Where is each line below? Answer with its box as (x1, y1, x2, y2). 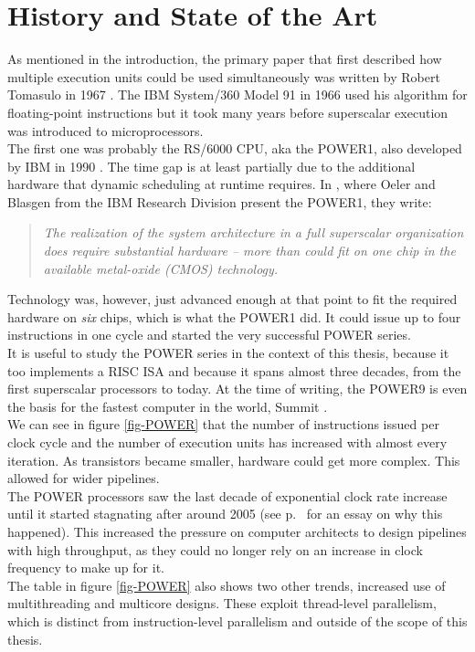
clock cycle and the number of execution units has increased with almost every (7, 433, 448, 451)
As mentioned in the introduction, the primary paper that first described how (7, 49, 442, 68)
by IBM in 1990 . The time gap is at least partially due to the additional (7, 156, 416, 175)
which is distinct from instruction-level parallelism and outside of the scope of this (7, 611, 468, 630)
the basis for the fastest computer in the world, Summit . (7, 396, 328, 415)
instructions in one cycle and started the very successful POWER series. (7, 325, 411, 344)
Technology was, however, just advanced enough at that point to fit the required (7, 289, 458, 309)
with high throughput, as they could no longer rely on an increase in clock (7, 540, 423, 559)
